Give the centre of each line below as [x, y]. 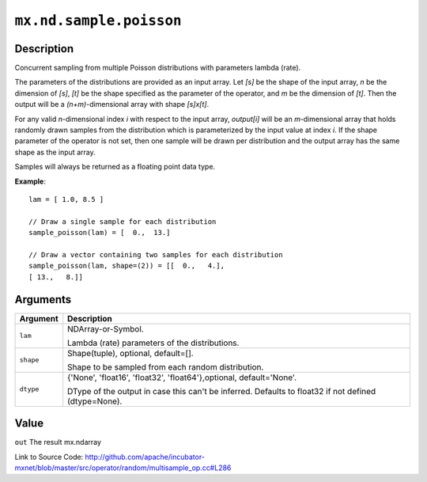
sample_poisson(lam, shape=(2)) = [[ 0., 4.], [127, 266]
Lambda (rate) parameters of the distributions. [153, 343]
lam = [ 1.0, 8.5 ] [66, 199]
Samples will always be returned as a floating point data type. [115, 167]
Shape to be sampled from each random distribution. [166, 366]
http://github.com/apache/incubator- [145, 457]
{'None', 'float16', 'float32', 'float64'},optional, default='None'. [182, 378]
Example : [30, 181]
